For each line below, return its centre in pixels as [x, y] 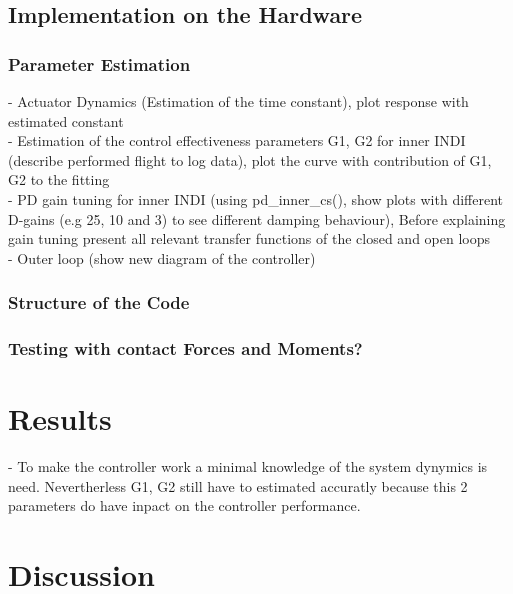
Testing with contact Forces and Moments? [185, 348]
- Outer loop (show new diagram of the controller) [162, 257]
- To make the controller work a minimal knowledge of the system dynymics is [248, 466]
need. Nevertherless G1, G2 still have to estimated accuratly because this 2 [238, 485]
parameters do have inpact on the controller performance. [184, 505]
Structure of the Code [99, 302]
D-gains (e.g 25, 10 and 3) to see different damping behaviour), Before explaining [257, 218]
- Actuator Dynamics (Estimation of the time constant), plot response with [238, 101]
